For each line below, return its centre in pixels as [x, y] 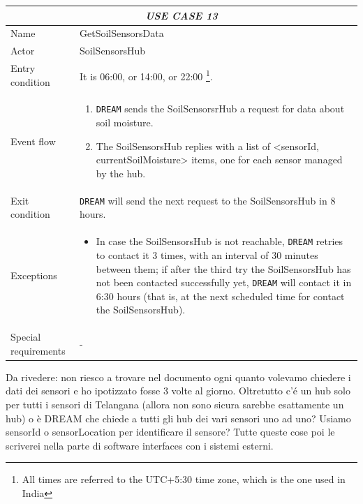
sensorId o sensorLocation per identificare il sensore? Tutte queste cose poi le [170, 432]
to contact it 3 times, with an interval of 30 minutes [207, 254]
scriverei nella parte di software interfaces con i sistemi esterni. [140, 445]
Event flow [33, 141]
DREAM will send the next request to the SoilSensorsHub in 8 [208, 200]
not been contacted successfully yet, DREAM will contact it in [224, 282]
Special [26, 337]
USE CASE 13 [181, 15]
